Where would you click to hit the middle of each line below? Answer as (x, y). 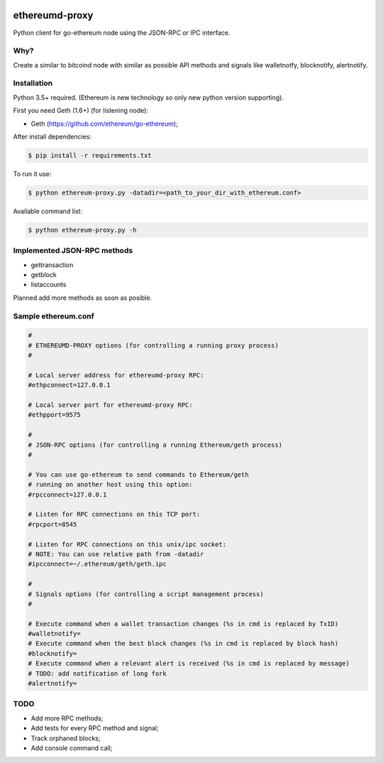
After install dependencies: (52, 136)
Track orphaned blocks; (66, 738)
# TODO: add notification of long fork (97, 673)
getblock (44, 275)
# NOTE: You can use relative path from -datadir (116, 554)
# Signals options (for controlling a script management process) (146, 594)
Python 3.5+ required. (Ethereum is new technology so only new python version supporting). (148, 97)
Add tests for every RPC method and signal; (95, 728)
